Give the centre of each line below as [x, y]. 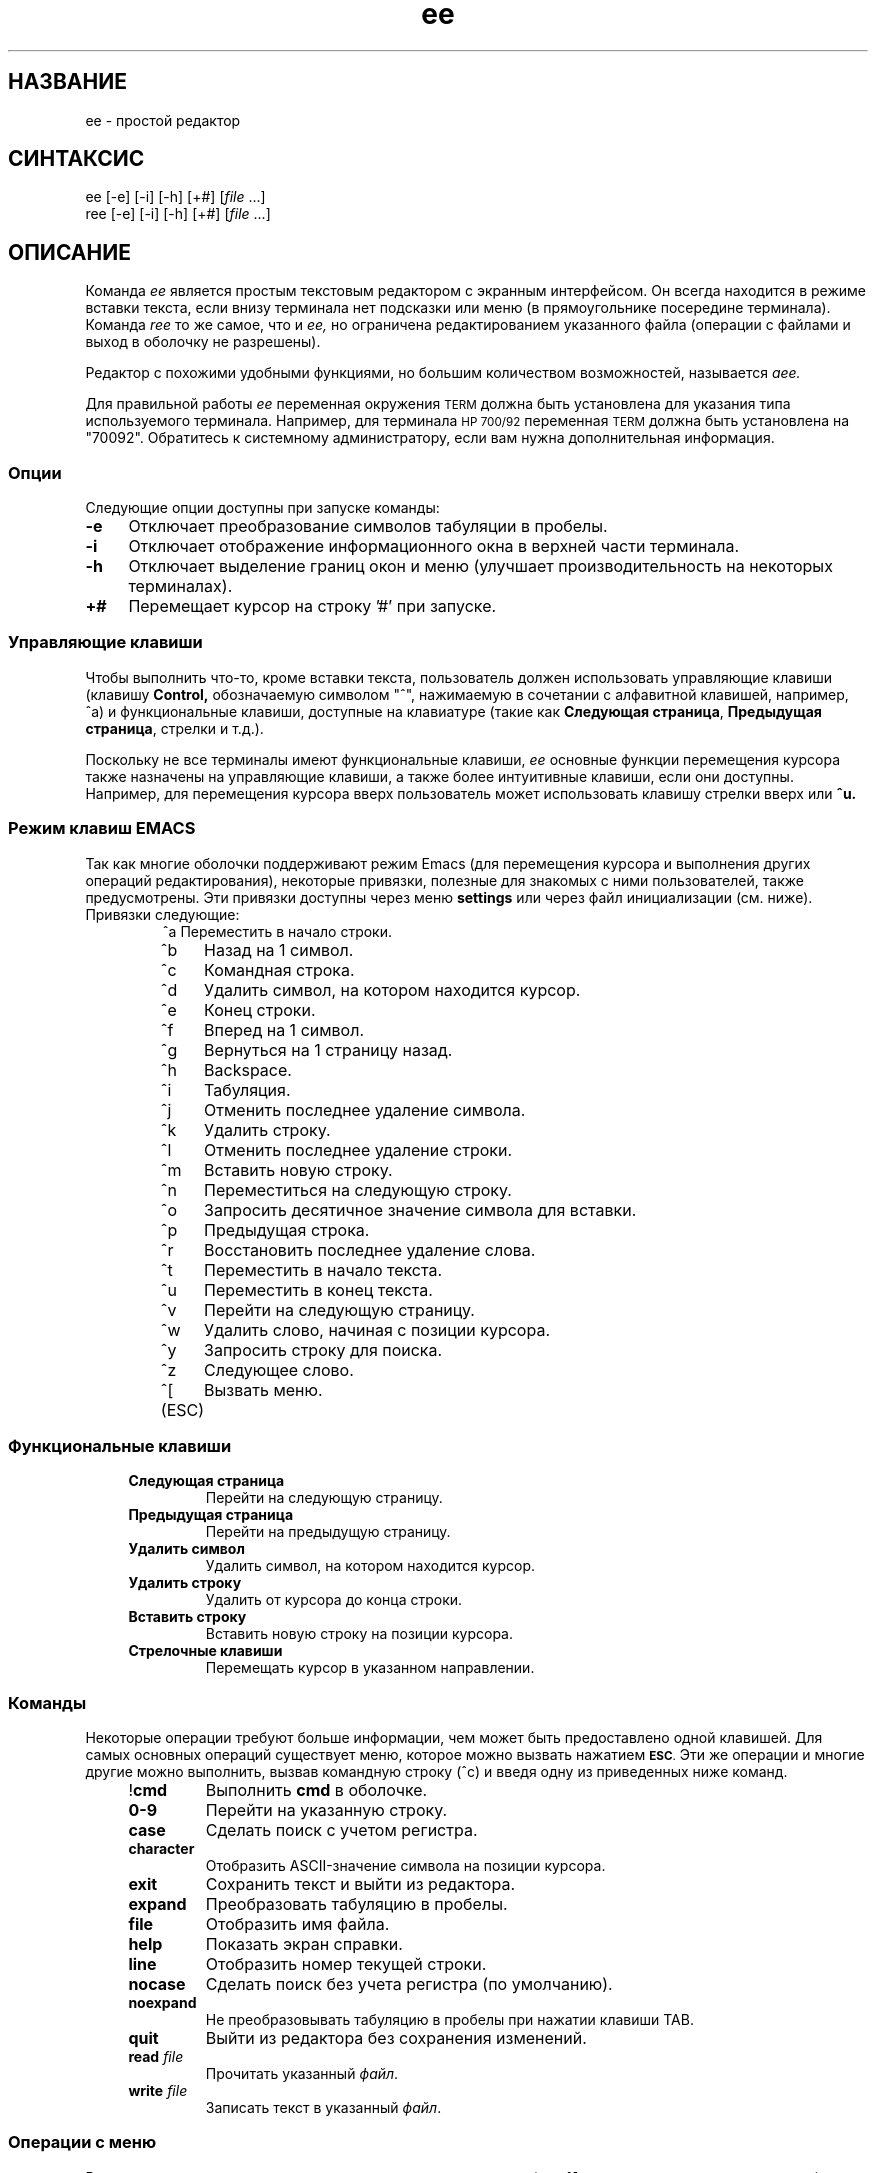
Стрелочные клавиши [205, 1651]
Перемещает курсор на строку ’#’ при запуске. [312, 606]
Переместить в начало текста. [323, 1269]
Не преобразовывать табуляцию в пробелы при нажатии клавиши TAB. [449, 2020]
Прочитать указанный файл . [302, 2074]
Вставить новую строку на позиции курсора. [359, 1634]
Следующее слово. [279, 1369]
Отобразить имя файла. [297, 1924]
